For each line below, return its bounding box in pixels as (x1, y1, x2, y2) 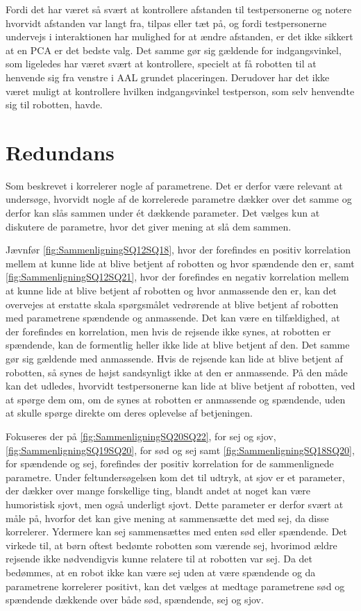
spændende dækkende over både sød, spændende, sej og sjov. (6, 592, 264, 607)
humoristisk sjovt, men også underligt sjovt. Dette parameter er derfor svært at (6, 496, 344, 511)
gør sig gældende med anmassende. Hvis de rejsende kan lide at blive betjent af (6, 351, 343, 365)
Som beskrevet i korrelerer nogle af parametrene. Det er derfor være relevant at (6, 178, 343, 192)
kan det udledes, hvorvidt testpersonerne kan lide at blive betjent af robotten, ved (6, 378, 355, 393)
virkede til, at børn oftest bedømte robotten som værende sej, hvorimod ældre (6, 537, 337, 552)
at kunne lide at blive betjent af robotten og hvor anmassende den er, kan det (6, 283, 337, 298)
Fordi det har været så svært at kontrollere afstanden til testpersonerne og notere (6, 2, 352, 16)
